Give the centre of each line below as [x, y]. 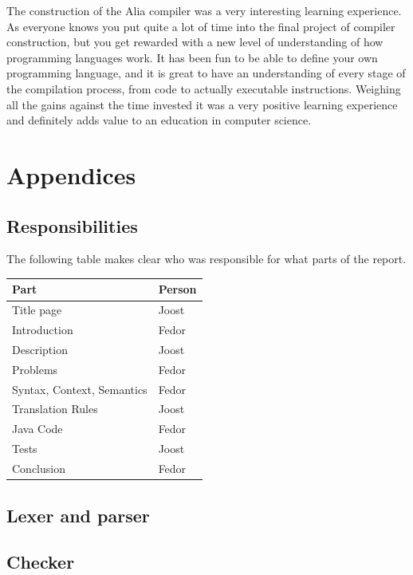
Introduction [43, 330]
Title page [37, 310]
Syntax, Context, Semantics [80, 389]
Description [40, 349]
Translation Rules [55, 409]
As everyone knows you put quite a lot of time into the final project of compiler [201, 26]
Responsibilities [72, 225]
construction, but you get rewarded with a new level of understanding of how [195, 42]
